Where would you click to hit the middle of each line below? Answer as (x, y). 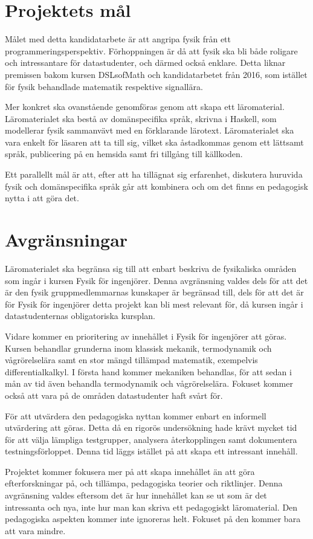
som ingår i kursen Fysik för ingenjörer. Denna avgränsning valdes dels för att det (156, 280)
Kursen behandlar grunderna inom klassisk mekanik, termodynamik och (138, 348)
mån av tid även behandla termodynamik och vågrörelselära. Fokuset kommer (149, 383)
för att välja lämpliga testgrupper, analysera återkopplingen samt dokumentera (151, 439)
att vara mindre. (35, 530)
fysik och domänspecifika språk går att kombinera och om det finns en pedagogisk (156, 186)
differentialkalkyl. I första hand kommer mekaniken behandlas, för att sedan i (148, 371)
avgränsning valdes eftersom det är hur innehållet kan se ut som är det (136, 495)
